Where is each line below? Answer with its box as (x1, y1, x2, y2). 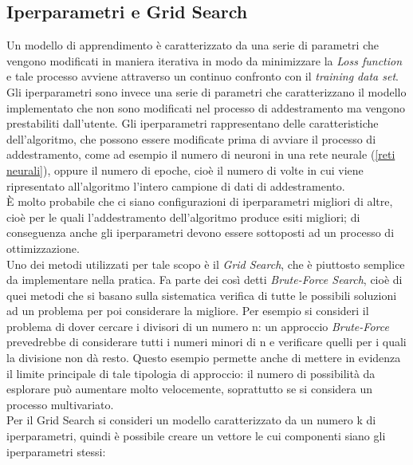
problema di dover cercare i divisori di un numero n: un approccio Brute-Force (6, 317, 389, 334)
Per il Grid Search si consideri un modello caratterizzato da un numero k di (6, 412, 376, 428)
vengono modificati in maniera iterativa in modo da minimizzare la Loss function (6, 52, 403, 69)
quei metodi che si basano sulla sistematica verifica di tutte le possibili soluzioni (6, 286, 397, 303)
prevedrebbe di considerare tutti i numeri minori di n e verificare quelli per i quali (6, 333, 407, 350)
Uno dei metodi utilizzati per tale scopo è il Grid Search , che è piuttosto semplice (6, 255, 405, 272)
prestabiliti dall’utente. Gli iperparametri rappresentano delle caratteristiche (6, 115, 379, 132)
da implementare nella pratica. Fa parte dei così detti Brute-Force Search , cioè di (6, 271, 403, 288)
